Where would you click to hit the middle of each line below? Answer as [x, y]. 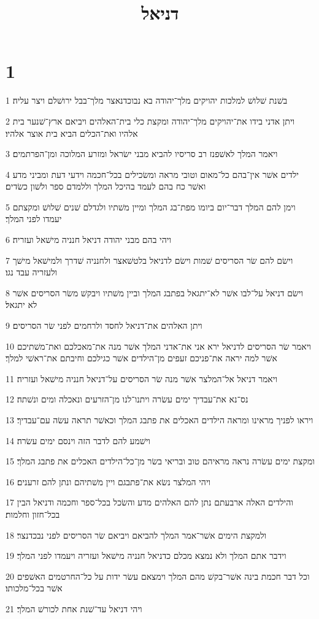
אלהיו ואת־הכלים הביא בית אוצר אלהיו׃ [72, 133]
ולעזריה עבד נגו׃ [32, 272]
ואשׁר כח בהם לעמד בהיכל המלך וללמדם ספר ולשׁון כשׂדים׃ [106, 186]
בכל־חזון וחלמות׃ [33, 514]
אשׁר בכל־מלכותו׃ [34, 588]
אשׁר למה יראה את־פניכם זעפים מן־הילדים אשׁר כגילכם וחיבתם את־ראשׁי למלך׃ [141, 358]
